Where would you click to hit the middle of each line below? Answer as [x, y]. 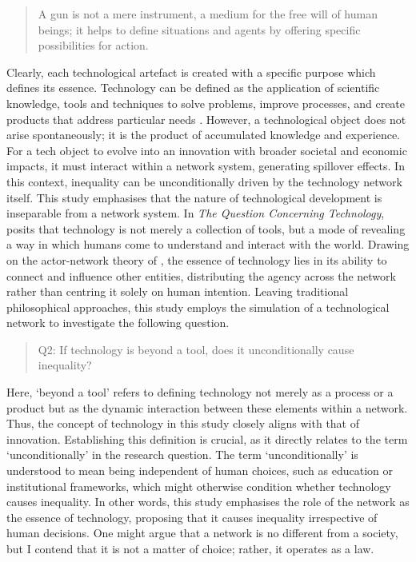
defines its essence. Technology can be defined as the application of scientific [193, 88]
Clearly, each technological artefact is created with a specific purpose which [191, 72]
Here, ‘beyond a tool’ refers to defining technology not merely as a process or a [200, 392]
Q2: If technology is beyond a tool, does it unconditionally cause [196, 349]
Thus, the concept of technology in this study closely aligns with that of [183, 423]
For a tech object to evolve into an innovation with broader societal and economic [207, 150]
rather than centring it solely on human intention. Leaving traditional [178, 291]
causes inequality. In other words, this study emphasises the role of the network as [208, 502]
